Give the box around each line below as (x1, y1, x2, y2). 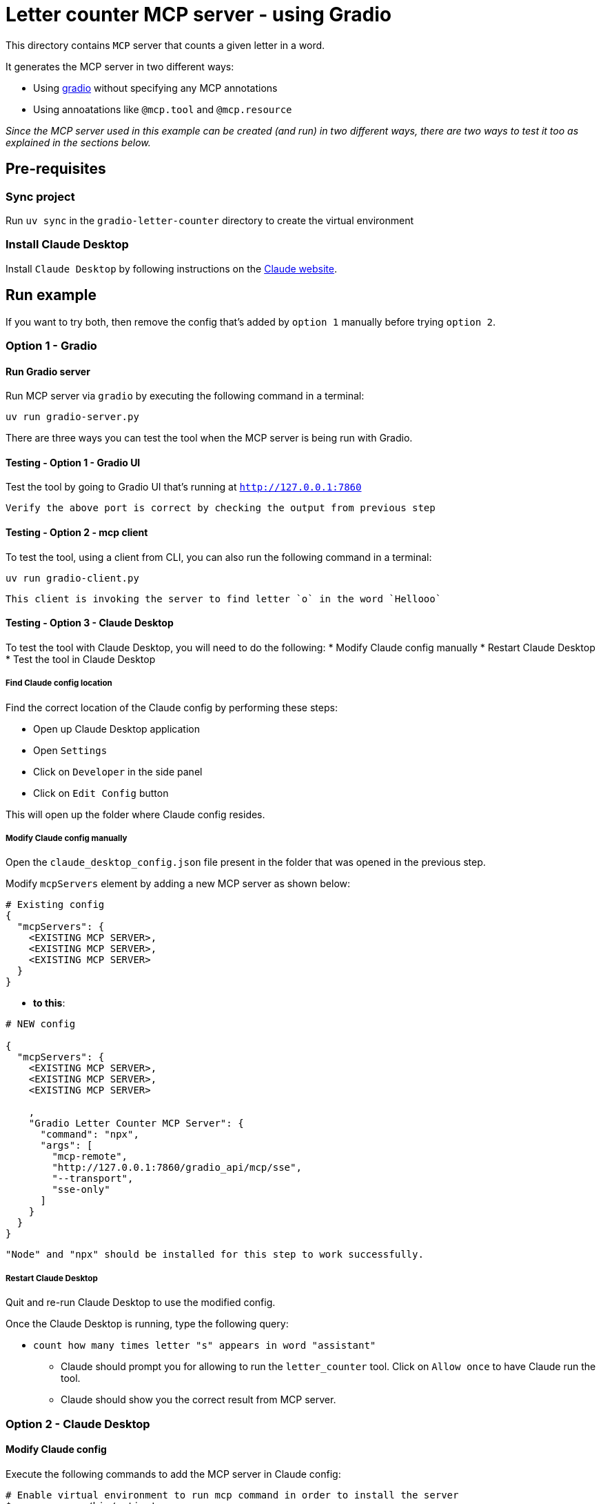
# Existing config (6, 899, 105, 911)
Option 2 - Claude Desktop (6, 1416, 150, 1431)
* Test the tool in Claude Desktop (6, 653, 156, 665)
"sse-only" (52, 1184, 110, 1196)
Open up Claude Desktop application (33, 722, 200, 735)
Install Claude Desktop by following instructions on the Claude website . (6, 262, 337, 275)
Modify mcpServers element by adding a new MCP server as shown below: (6, 878, 351, 890)
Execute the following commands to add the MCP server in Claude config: (6, 1467, 341, 1480)
